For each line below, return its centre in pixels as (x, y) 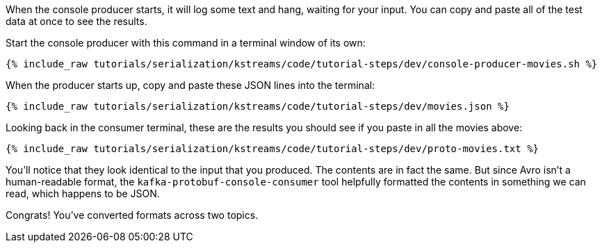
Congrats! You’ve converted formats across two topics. (132, 215)
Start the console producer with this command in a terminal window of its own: (186, 43)
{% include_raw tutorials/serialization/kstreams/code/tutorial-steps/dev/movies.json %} (258, 106)
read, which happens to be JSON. (83, 193)
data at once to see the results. (76, 21)
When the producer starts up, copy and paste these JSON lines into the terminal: (190, 85)
